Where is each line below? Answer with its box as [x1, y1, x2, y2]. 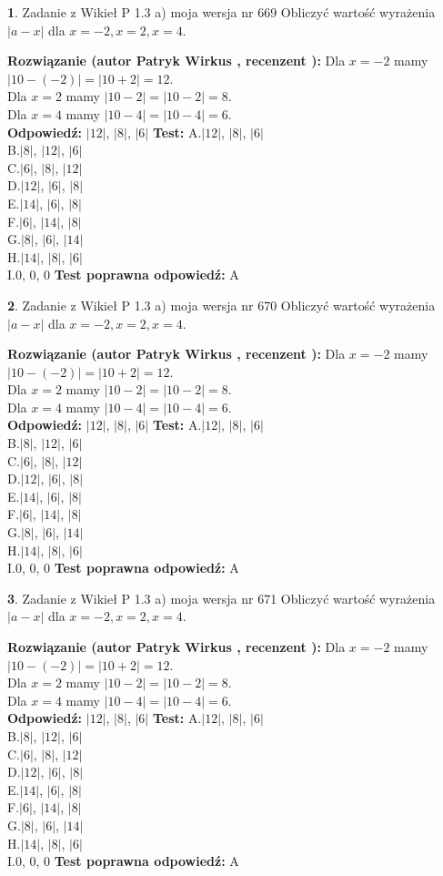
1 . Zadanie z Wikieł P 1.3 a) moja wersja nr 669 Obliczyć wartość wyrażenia [7, 3, 436, 21]
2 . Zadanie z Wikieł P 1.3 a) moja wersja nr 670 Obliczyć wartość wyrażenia [7, 295, 436, 314]
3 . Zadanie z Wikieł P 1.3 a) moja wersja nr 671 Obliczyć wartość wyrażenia [7, 588, 436, 607]
